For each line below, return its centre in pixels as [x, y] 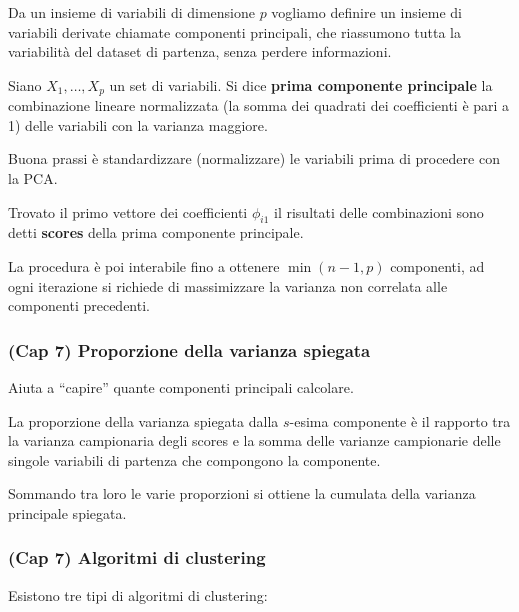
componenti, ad [437, 266]
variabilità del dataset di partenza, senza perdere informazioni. [200, 51]
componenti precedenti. [79, 305]
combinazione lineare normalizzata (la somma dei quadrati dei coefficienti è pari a [259, 105]
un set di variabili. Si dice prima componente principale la [301, 84]
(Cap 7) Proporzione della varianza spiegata [189, 349]
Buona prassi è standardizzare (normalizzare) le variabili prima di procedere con [254, 158]
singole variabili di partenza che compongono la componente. [194, 459]
